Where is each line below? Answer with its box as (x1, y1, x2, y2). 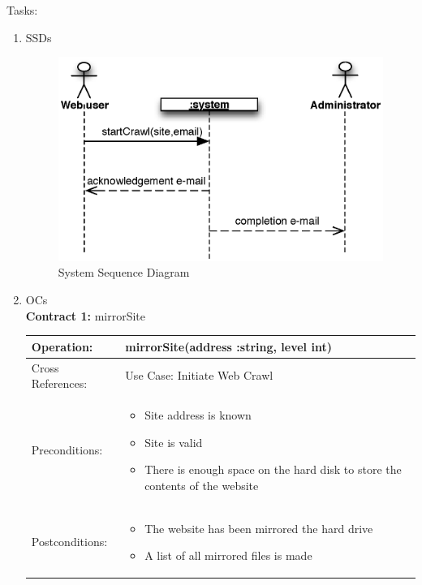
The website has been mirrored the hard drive (144, 519, 373, 536)
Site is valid (144, 433, 203, 450)
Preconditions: (31, 441, 103, 458)
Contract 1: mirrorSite (25, 307, 146, 324)
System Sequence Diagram (58, 264, 190, 281)
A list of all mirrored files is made (144, 547, 312, 564)
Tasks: (6, 2, 38, 18)
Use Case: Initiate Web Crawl (125, 367, 273, 384)
